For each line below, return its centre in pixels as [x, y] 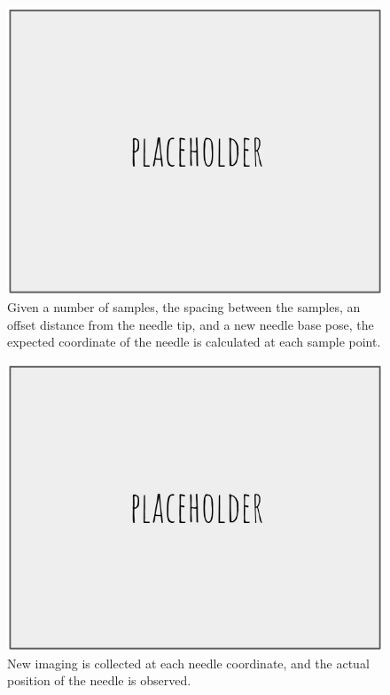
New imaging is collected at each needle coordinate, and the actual [188, 663]
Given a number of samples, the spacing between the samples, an [184, 307]
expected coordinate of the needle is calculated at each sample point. [194, 342]
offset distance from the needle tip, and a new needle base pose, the [191, 324]
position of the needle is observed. [99, 680]
